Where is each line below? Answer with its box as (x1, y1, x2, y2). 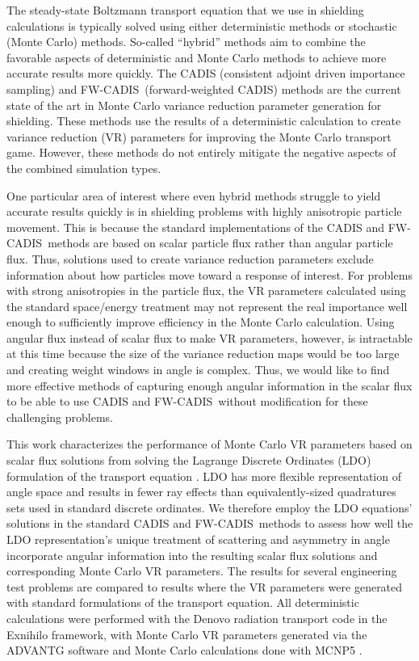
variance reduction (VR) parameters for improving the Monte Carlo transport (6, 128, 392, 145)
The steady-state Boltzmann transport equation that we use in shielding (6, 2, 364, 18)
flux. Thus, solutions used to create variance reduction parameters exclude (6, 250, 374, 267)
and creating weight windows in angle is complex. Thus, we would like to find (6, 361, 390, 378)
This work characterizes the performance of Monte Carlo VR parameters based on (6, 436, 413, 453)
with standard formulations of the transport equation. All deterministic (6, 594, 359, 611)
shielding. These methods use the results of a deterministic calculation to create (6, 112, 401, 129)
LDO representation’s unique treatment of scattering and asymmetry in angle (6, 531, 390, 547)
